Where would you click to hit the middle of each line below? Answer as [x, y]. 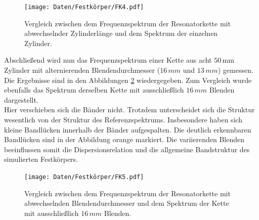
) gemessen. [235, 70]
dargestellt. [21, 99]
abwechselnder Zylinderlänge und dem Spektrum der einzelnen [121, 33]
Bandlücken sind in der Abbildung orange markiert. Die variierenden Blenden [124, 139]
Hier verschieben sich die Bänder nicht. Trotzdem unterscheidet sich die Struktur [129, 109]
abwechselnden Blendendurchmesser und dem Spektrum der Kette [127, 203]
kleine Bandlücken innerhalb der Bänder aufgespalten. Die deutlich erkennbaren [128, 129]
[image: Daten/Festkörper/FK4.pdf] [84, 7]
